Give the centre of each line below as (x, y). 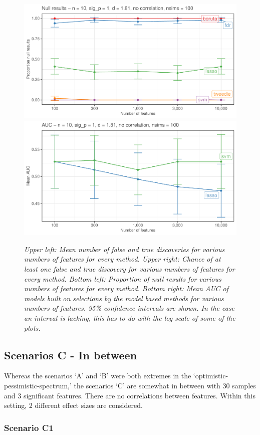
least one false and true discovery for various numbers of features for (129, 268)
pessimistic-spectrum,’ (38, 385)
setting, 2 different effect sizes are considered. (73, 405)
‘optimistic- (211, 376)
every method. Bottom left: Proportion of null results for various (123, 278)
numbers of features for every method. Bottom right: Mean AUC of (126, 288)
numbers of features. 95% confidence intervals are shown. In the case (129, 308)
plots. (32, 328)
